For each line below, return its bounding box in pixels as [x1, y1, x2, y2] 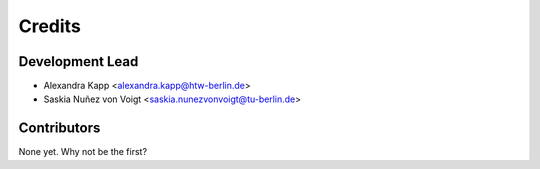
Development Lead [18, 53, 139, 70]
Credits [18, 15, 82, 37]
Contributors [18, 120, 101, 137]
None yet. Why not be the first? [18, 146, 148, 158]
